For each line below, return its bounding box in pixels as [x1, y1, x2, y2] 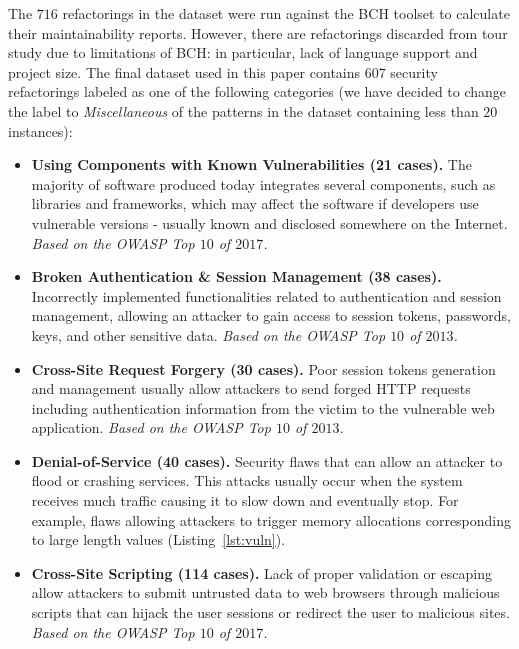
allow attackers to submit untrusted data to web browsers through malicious [31, 582, 500, 603]
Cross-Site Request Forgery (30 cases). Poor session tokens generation [31, 358, 496, 379]
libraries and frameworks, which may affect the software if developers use [31, 193, 479, 214]
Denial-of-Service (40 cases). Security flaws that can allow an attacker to [31, 450, 503, 471]
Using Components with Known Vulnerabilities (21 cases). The [31, 154, 472, 175]
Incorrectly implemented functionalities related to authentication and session [31, 285, 502, 306]
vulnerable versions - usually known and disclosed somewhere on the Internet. [31, 212, 508, 233]
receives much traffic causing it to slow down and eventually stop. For [31, 490, 459, 511]
